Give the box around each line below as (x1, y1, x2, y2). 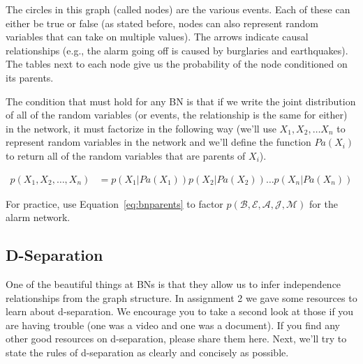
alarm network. (6, 210, 71, 225)
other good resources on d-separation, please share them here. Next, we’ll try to (6, 331, 347, 346)
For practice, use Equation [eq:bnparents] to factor (6, 196, 223, 211)
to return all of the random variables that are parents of (6, 148, 246, 162)
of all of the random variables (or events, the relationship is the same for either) (6, 107, 348, 122)
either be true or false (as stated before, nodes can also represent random (6, 15, 318, 30)
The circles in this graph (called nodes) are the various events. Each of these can (6, 2, 350, 16)
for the (309, 196, 338, 211)
